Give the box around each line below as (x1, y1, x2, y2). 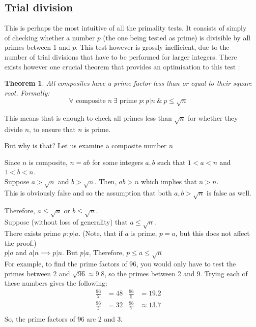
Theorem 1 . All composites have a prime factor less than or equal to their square (4, 78, 252, 88)
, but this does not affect (175, 228, 250, 238)
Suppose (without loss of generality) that (4, 217, 128, 227)
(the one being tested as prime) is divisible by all (103, 32, 251, 42)
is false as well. (206, 187, 252, 197)
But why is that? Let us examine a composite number (4, 140, 167, 151)
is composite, (28, 157, 68, 167)
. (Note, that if (78, 228, 123, 238)
